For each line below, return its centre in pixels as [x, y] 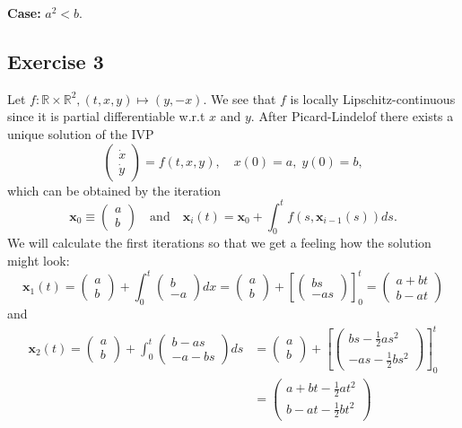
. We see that [240, 98]
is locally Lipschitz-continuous [373, 98]
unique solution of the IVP [81, 133]
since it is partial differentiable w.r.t [106, 116]
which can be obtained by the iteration [114, 190]
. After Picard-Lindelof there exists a [352, 116]
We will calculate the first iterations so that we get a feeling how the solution [219, 243]
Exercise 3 [56, 61]
